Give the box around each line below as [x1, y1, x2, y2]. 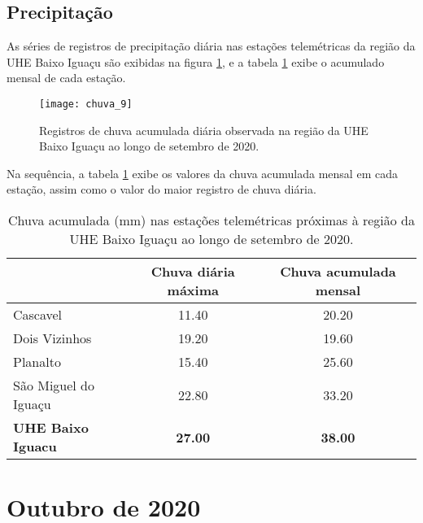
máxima [167, 281, 219, 300]
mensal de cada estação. [7, 69, 126, 86]
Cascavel [13, 305, 63, 325]
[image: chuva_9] [39, 98, 133, 110]
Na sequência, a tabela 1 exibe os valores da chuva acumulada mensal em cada [7, 164, 398, 181]
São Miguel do [13, 376, 95, 395]
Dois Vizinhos [13, 329, 92, 348]
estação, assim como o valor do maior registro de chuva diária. [7, 181, 316, 198]
